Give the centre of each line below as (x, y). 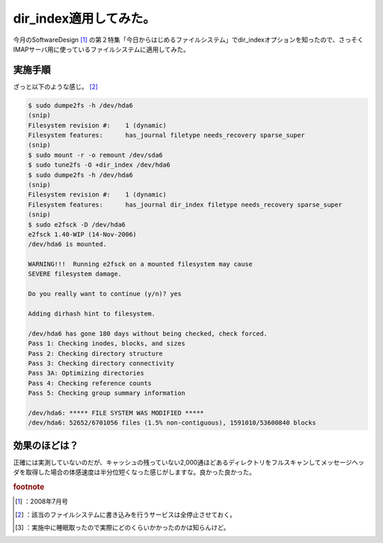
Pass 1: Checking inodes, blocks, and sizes (107, 343)
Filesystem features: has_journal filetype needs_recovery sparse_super (166, 135)
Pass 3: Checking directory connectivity (101, 363)
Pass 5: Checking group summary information (107, 393)
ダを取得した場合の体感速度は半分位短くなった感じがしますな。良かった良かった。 (134, 472)
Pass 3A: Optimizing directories (86, 373)
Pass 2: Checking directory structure (95, 353)
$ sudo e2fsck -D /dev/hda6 (77, 224)
